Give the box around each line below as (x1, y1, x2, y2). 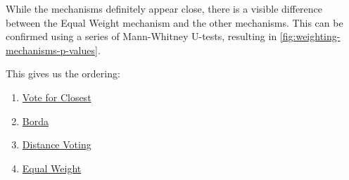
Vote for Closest (22, 89, 91, 104)
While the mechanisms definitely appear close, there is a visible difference (6, 1, 323, 15)
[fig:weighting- (279, 29, 341, 44)
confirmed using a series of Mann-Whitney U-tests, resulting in (6, 29, 277, 44)
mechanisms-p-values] (6, 42, 98, 57)
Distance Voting (22, 137, 91, 152)
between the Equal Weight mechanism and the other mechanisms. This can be (6, 15, 343, 30)
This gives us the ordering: (6, 66, 120, 81)
